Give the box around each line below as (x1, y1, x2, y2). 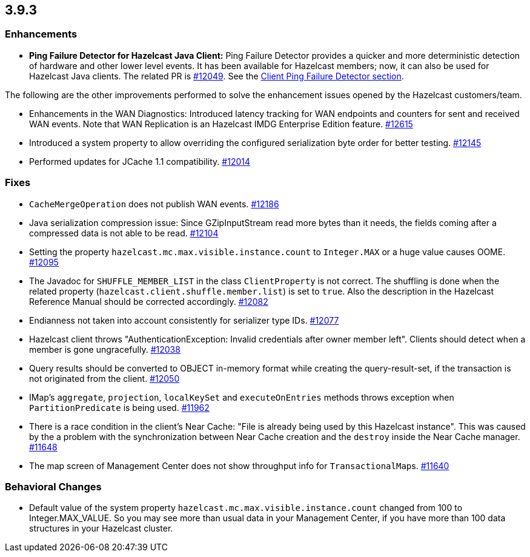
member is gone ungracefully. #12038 (29, 344, 181, 355)
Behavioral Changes (5, 480, 102, 493)
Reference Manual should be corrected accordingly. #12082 (29, 296, 268, 307)
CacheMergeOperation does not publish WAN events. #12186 (29, 198, 279, 209)
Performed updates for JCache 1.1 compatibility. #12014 (29, 156, 250, 167)
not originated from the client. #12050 (29, 373, 180, 384)
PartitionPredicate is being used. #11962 (29, 402, 210, 413)
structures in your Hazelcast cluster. (29, 523, 173, 534)
